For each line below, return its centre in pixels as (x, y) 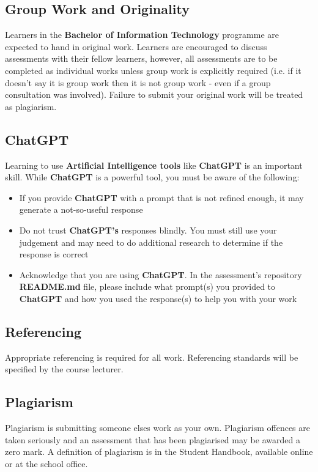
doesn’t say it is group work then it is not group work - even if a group (138, 82)
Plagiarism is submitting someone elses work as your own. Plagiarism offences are (157, 428)
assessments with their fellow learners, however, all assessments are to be (141, 58)
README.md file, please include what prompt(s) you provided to (147, 286)
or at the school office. (46, 463)
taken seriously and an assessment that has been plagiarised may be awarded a (153, 439)
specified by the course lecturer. (64, 369)
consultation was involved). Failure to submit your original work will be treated (154, 94)
